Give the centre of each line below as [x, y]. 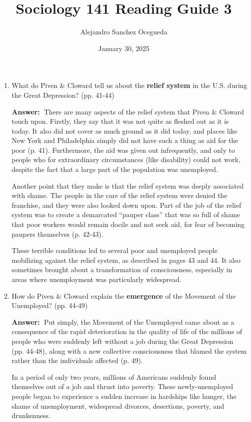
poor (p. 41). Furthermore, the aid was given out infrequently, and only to [123, 150]
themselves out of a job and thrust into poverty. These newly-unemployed [122, 386]
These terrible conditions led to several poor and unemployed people [114, 250]
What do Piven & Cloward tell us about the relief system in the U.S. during [129, 85]
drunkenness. [31, 415]
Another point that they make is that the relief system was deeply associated [128, 185]
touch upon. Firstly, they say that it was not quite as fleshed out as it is [120, 121]
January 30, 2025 [124, 48]
